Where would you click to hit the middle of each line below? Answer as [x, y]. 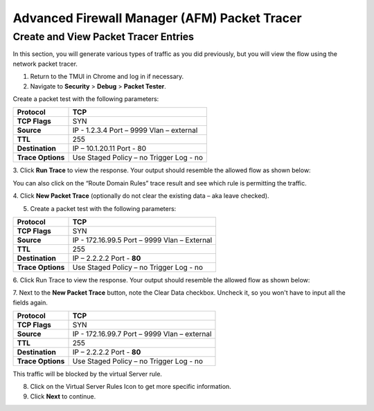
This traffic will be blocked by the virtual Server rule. [88, 374]
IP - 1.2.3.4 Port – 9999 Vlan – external [135, 130]
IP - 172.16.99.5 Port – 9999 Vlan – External [142, 240]
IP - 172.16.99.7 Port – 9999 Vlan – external [142, 334]
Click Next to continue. [63, 396]
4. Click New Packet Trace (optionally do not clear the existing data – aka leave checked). [141, 196]
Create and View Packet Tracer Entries [103, 37]
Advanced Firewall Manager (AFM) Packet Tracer [157, 18]
